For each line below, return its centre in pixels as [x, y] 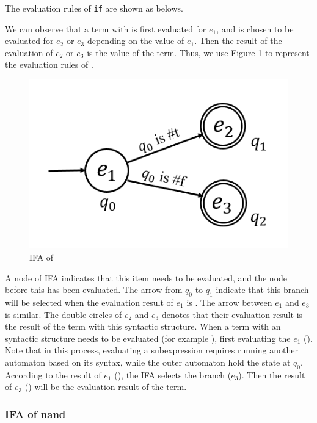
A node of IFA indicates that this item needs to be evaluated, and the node [146, 277]
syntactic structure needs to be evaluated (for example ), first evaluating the [148, 338]
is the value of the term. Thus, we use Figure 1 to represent [198, 52]
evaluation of [29, 52]
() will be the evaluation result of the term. [106, 387]
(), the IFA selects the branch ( [173, 374]
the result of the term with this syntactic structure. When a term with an [143, 326]
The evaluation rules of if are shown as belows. [94, 8]
